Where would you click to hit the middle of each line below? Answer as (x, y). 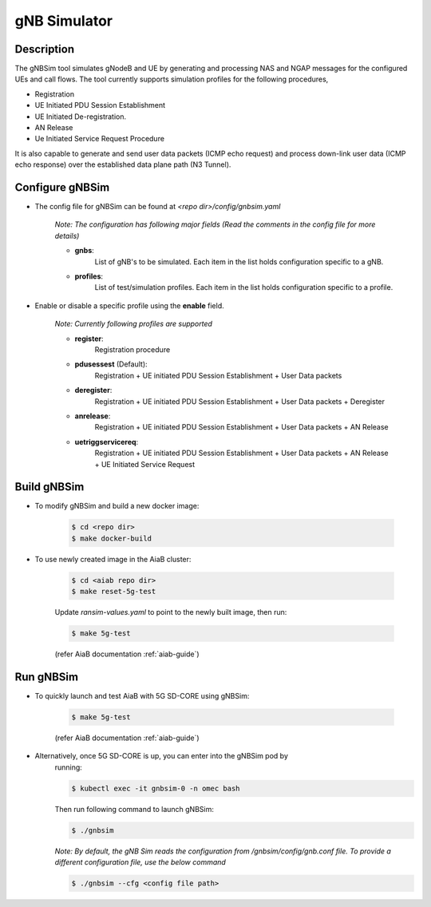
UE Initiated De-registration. (81, 117)
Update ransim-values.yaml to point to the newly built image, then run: (171, 612)
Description (45, 49)
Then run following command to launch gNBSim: (134, 809)
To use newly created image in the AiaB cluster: (113, 559)
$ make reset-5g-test (114, 592)
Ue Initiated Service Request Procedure (100, 139)
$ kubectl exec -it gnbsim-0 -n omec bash (156, 788)
